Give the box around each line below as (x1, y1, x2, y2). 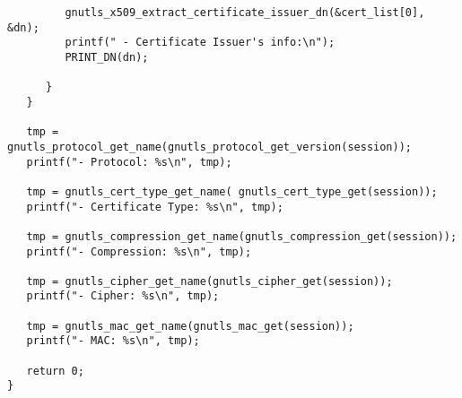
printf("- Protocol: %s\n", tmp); (26, 155, 232, 169)
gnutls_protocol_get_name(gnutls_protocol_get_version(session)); (7, 140, 413, 153)
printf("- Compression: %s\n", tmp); (26, 245, 252, 258)
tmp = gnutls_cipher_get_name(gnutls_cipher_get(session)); (26, 274, 393, 288)
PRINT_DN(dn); (65, 50, 149, 64)
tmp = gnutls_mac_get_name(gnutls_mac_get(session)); (26, 319, 354, 333)
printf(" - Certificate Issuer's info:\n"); (65, 36, 336, 49)
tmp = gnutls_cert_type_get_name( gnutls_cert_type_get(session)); (26, 185, 438, 198)
